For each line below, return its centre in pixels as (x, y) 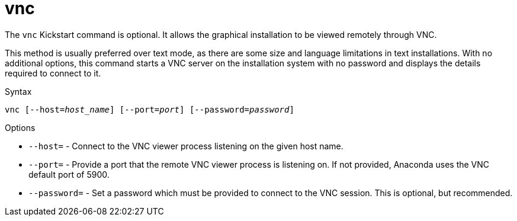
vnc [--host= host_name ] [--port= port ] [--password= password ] (150, 109)
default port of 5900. (69, 174)
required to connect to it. (53, 73)
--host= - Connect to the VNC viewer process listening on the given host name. (186, 146)
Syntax (18, 91)
